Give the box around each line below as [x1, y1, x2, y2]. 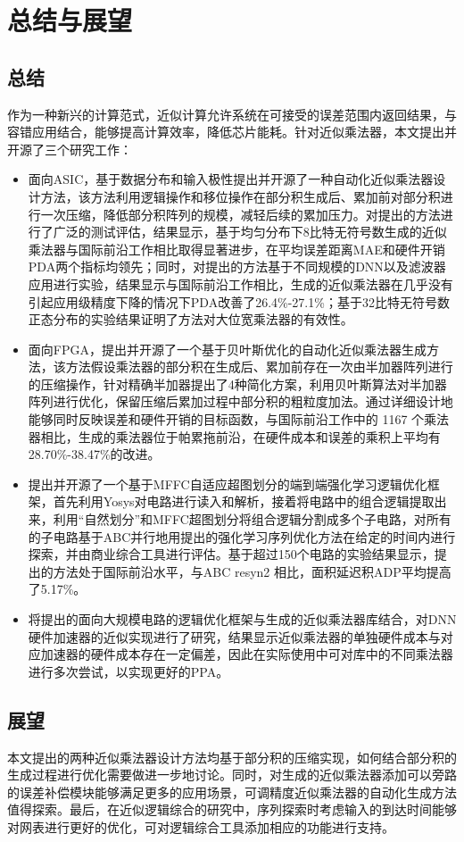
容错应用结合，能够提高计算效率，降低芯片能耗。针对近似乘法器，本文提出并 [7, 122, 457, 141]
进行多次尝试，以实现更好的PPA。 [28, 662, 229, 680]
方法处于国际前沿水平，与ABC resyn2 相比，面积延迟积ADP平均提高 [53, 562, 452, 580]
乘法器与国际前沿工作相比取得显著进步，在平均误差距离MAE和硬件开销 [28, 239, 445, 258]
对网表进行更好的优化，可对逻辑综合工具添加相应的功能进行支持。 [7, 817, 394, 836]
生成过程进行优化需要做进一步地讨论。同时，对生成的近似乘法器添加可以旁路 [7, 765, 457, 784]
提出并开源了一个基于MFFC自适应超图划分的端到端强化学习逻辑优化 [28, 474, 427, 493]
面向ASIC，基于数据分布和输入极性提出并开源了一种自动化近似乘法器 [28, 170, 434, 188]
